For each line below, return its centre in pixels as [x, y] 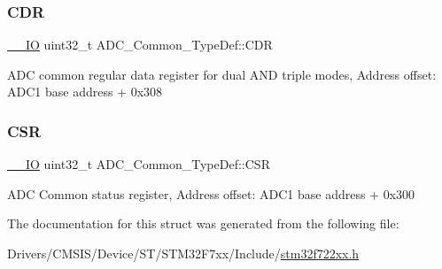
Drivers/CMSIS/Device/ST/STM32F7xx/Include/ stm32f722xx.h [183, 253]
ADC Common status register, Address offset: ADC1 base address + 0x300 [211, 193]
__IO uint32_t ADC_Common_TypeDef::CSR [139, 164]
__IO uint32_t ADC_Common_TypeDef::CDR [140, 45]
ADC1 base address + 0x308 [85, 92]
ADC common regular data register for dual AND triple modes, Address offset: [222, 74]
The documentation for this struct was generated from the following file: [203, 223]
